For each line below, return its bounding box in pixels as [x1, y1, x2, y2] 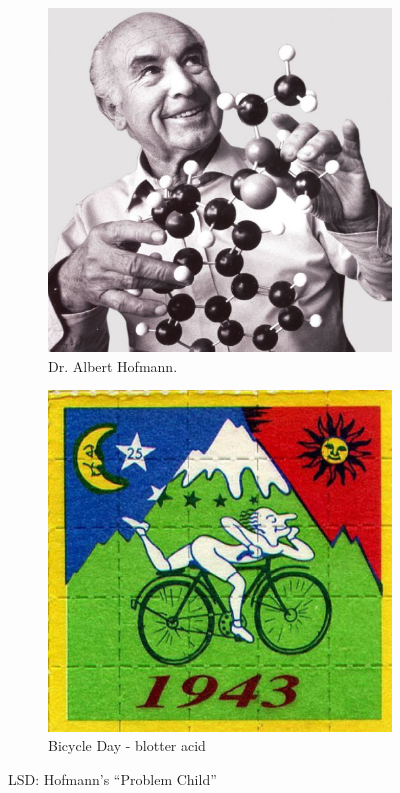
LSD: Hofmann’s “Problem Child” [8, 768, 217, 789]
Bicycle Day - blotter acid [48, 735, 206, 756]
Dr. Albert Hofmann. [48, 355, 178, 376]
